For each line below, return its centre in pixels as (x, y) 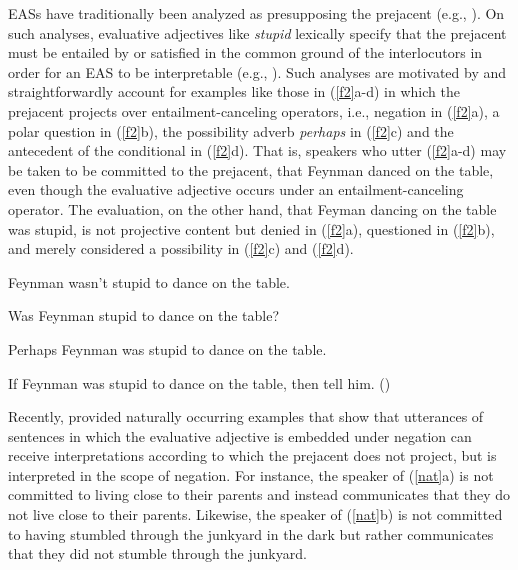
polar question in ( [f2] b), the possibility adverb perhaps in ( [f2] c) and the (231, 130)
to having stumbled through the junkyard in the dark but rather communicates (251, 533)
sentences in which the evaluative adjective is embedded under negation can (240, 435)
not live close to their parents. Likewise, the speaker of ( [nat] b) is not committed (255, 514)
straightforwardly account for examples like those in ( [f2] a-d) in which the (234, 91)
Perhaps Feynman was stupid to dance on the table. (167, 348)
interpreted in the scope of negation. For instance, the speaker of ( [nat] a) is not (251, 474)
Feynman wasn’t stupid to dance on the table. (149, 281)
